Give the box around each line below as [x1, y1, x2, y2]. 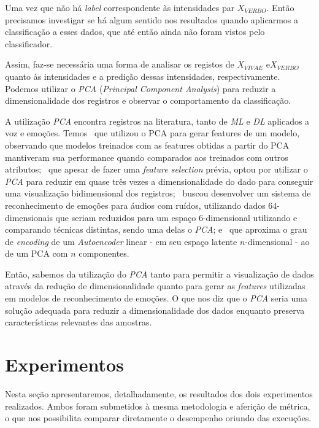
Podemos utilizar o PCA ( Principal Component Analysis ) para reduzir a [5, 82, 276, 95]
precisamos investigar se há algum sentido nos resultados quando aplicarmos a [5, 13, 298, 26]
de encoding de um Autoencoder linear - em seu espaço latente [5, 235, 237, 247]
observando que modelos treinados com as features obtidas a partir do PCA [5, 138, 290, 151]
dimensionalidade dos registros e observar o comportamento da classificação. [5, 94, 291, 107]
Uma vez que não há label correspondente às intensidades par [5, 1, 235, 14]
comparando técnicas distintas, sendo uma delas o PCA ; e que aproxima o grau [5, 223, 307, 236]
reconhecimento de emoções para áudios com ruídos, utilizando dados [5, 198, 266, 211]
